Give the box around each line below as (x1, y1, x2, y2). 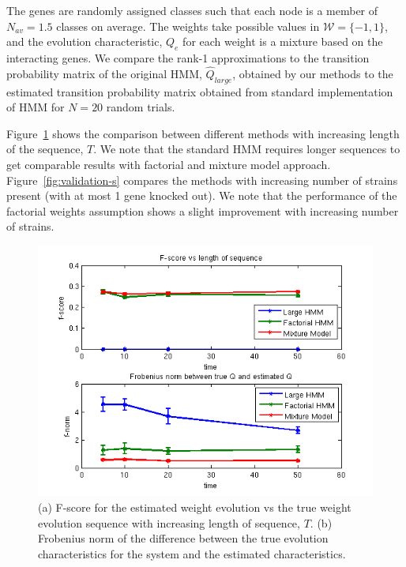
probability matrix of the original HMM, (6, 65, 202, 81)
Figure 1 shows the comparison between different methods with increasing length (6, 125, 400, 141)
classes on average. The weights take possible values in (56, 17, 320, 34)
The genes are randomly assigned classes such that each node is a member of (6, 2, 378, 18)
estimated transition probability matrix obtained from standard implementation (6, 83, 393, 100)
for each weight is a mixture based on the (182, 33, 383, 50)
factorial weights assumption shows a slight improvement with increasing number (6, 202, 399, 219)
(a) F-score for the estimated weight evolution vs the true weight (38, 498, 351, 515)
